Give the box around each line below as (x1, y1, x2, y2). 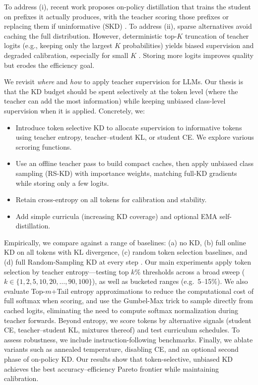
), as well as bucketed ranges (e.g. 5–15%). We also (92, 276, 248, 286)
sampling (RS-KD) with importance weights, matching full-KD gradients (15, 167, 237, 178)
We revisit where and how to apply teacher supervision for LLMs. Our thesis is (4, 76, 244, 87)
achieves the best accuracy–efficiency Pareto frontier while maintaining (4, 363, 219, 374)
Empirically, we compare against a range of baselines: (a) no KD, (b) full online (4, 237, 246, 247)
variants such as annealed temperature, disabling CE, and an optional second (4, 344, 239, 354)
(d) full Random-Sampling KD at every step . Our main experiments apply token (4, 257, 252, 267)
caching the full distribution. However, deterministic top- (4, 30, 177, 41)
